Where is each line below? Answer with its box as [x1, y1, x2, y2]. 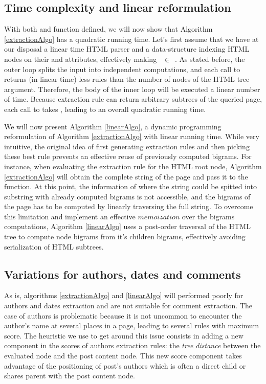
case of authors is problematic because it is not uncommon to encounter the [4, 310, 242, 321]
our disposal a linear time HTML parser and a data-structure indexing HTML [4, 43, 250, 54]
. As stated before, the [174, 53, 245, 64]
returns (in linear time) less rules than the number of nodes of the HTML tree [4, 74, 250, 84]
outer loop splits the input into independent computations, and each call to [4, 63, 240, 74]
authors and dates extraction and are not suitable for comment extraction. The [4, 300, 252, 311]
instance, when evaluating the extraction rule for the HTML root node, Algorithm [4, 161, 262, 171]
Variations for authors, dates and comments [4, 266, 241, 282]
